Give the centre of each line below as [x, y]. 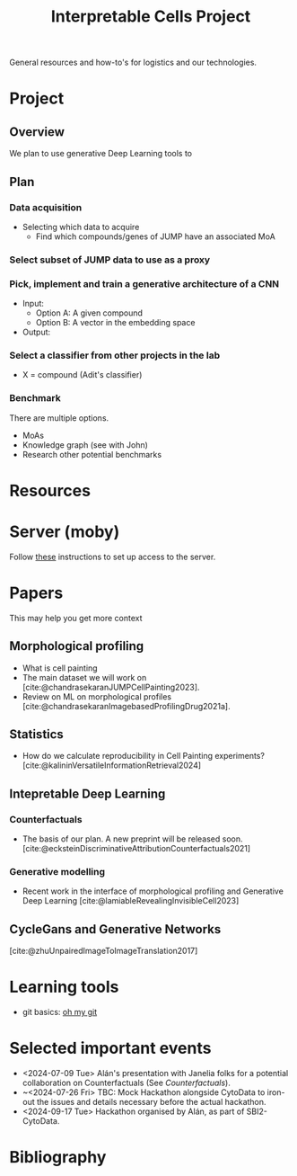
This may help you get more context [76, 618]
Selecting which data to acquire [81, 227]
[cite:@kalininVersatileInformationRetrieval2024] [112, 765]
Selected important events [110, 1048]
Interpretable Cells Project [151, 17]
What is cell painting [60, 668]
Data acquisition [46, 207]
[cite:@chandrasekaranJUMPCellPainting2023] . [111, 687]
